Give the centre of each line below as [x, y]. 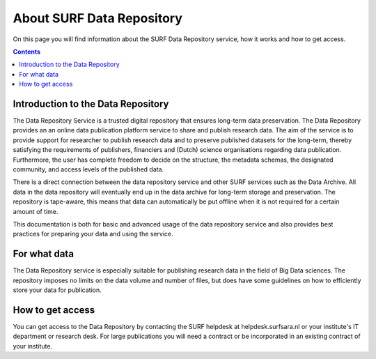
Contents [27, 52]
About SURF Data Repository [97, 18]
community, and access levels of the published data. [88, 169]
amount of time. [36, 211]
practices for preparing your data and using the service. [93, 234]
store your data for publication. [57, 290]
